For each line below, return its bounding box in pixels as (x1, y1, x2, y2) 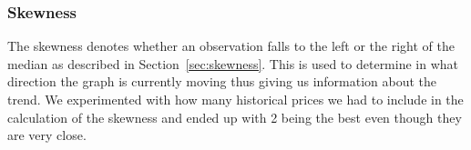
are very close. (7, 125, 87, 145)
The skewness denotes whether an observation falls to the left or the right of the (7, 36, 455, 55)
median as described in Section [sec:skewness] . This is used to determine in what (7, 54, 459, 73)
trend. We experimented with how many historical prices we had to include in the (7, 90, 464, 108)
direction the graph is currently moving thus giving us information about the (7, 72, 437, 91)
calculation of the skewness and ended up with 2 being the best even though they (7, 107, 462, 126)
